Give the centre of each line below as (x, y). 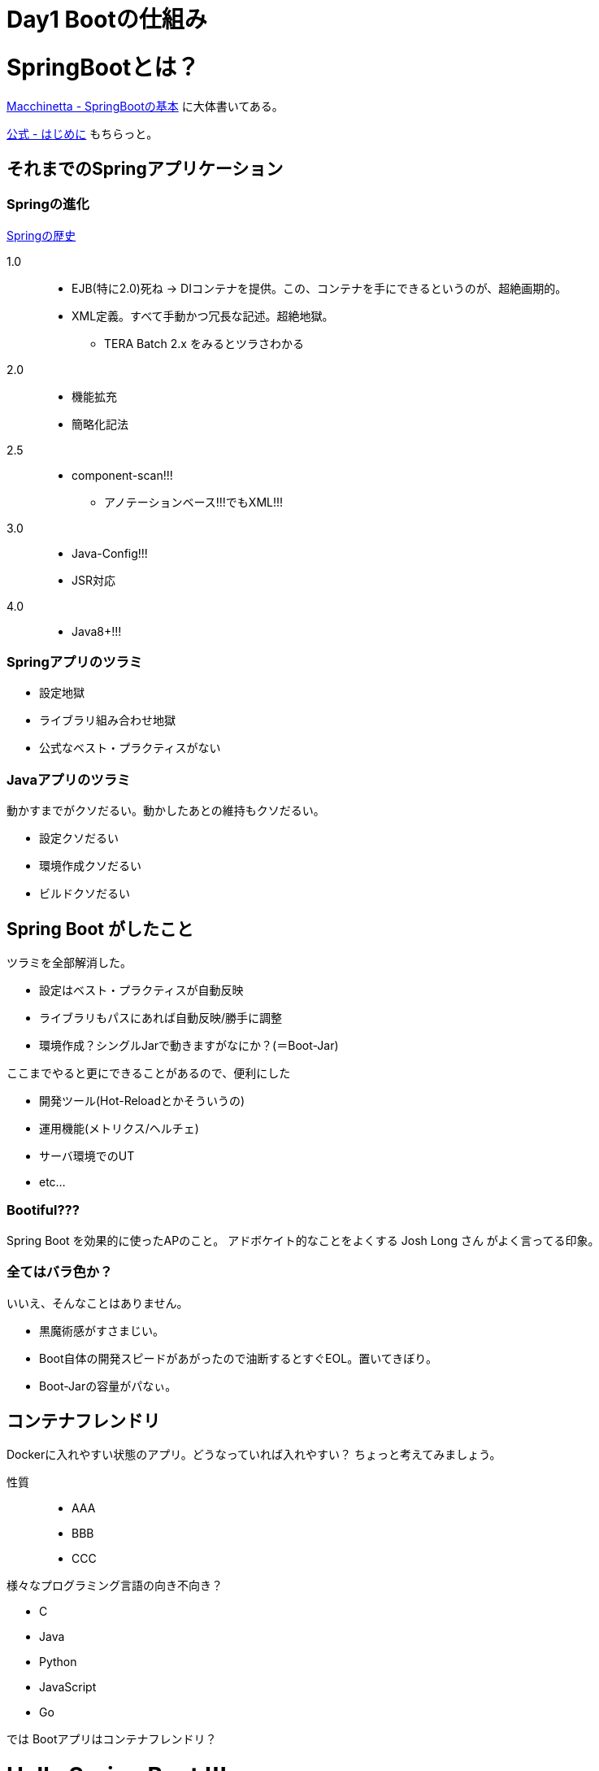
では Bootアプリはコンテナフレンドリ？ (112, 1739)
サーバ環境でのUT (87, 1156)
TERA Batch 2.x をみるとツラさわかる (204, 343)
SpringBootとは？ (103, 67)
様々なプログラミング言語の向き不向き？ (115, 1586)
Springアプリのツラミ (75, 662)
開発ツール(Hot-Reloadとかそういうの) (142, 1101)
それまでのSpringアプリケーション (145, 168)
